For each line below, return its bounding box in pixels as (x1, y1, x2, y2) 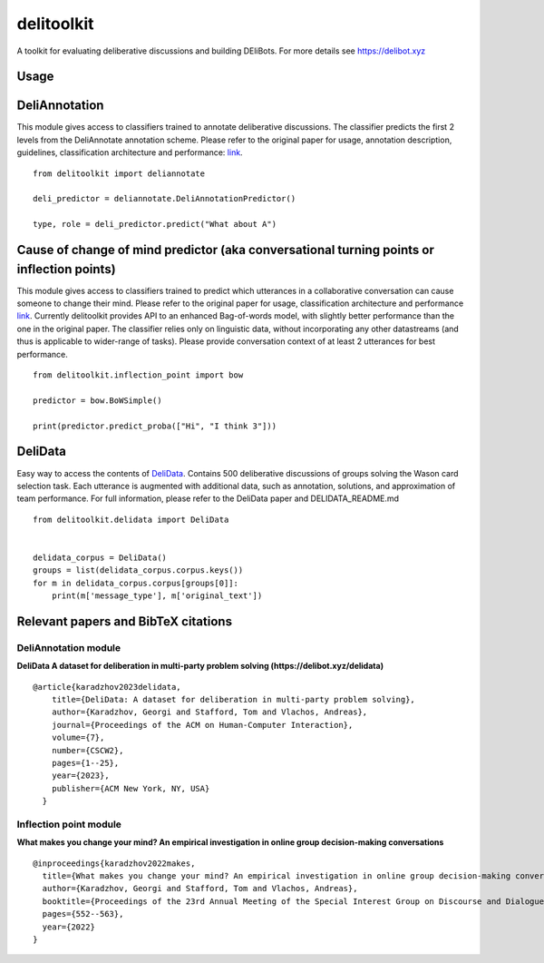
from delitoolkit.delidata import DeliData (33, 514, 229, 525)
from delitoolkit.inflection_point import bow (33, 370, 244, 380)
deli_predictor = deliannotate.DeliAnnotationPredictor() (33, 193, 296, 204)
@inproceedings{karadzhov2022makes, (33, 858, 196, 869)
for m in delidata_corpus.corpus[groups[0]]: (33, 577, 239, 588)
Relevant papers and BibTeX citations (16, 614, 233, 629)
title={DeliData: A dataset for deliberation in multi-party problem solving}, (51, 694, 416, 704)
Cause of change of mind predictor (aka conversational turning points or (16, 242, 434, 258)
